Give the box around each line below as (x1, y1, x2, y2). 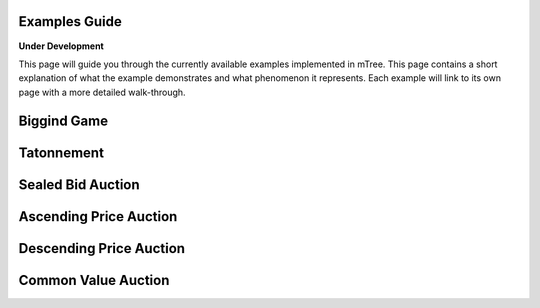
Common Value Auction (18, 271, 170, 289)
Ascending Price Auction (18, 208, 178, 225)
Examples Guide (18, 13, 122, 30)
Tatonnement (18, 144, 105, 161)
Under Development (18, 40, 104, 52)
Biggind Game (18, 112, 109, 129)
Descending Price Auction (18, 240, 185, 257)
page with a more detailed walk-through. (18, 86, 186, 98)
